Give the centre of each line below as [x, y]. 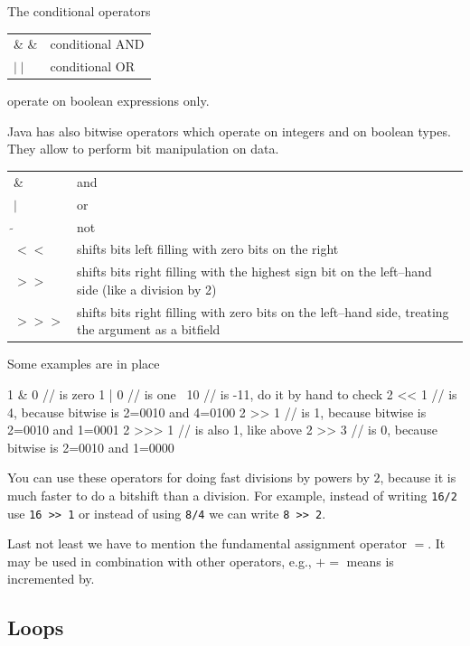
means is [370, 561]
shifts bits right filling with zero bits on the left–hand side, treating [263, 311]
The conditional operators [79, 11]
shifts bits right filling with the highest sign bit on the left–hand [254, 272]
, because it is [418, 477]
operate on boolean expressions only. [108, 101]
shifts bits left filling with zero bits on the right [207, 249]
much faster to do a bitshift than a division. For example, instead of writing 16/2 [232, 495]
